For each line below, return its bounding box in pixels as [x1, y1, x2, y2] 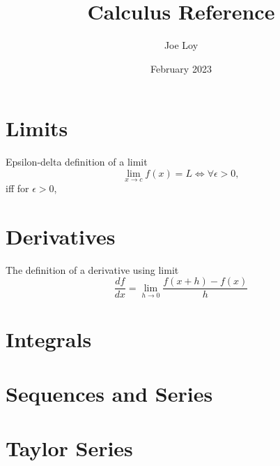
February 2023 [150, 61, 212, 75]
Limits [6, 114, 68, 143]
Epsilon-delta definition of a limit [6, 154, 148, 169]
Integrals [6, 324, 92, 353]
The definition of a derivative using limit [6, 262, 179, 277]
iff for [6, 181, 29, 196]
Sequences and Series [6, 379, 213, 407]
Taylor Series [6, 434, 133, 463]
